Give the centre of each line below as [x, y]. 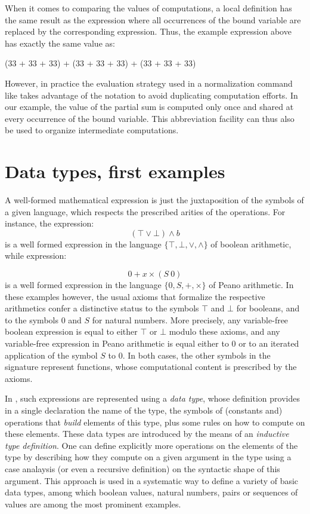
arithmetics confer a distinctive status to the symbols [102, 308]
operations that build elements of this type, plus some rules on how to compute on [155, 422]
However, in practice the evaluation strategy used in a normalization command [149, 83]
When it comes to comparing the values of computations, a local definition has [148, 8]
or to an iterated [269, 343]
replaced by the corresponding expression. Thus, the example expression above [148, 31]
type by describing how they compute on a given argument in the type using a [148, 457]
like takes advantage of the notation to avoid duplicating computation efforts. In [151, 95]
